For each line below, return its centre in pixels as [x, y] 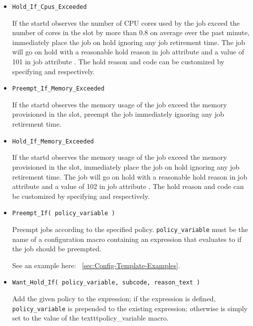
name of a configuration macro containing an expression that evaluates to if [127, 239]
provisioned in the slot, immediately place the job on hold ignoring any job [126, 166]
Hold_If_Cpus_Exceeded [50, 7]
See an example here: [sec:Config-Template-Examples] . [96, 265]
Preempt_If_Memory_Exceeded [58, 89]
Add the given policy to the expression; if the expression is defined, [114, 299]
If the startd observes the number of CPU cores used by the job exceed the [126, 23]
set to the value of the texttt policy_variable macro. [90, 318]
